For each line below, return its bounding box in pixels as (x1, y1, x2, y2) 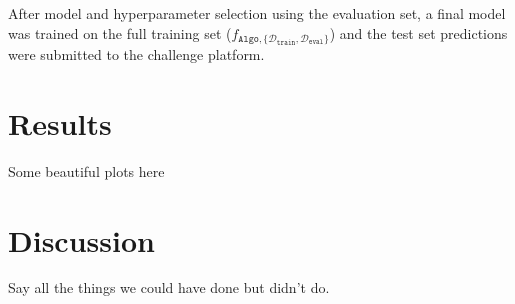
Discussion (8, 219, 155, 260)
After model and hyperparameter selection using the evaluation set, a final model (8, 3, 506, 23)
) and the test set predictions (329, 22, 508, 43)
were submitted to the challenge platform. (8, 44, 265, 65)
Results (8, 102, 112, 143)
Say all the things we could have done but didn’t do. (8, 277, 330, 298)
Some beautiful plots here (8, 160, 165, 181)
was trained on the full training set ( (8, 22, 232, 43)
